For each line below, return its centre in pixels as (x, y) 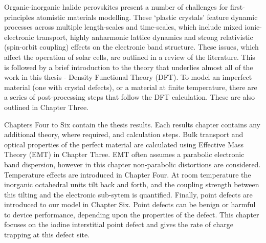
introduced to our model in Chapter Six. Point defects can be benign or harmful (130, 204)
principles (19, 17)
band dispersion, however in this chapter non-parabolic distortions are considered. (132, 164)
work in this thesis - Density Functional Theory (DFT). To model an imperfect (128, 77)
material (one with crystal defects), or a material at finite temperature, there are (131, 87)
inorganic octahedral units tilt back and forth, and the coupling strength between (132, 184)
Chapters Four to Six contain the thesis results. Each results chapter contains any (132, 124)
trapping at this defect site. (47, 235)
